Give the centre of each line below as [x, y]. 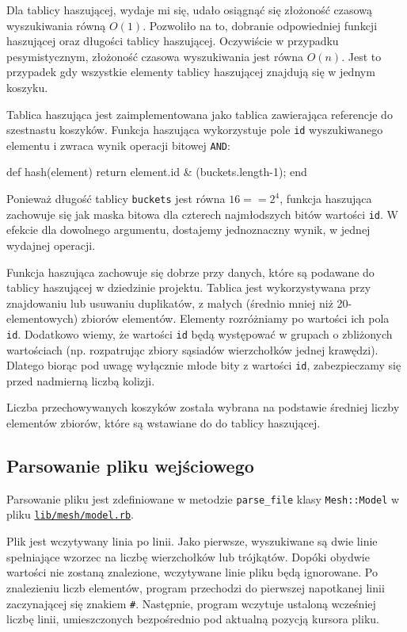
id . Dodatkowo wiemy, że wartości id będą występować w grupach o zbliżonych [200, 333]
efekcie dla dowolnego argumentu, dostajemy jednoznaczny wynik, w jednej [188, 230]
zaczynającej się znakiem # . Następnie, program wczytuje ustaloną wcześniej [191, 603]
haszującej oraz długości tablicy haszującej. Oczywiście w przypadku [173, 41]
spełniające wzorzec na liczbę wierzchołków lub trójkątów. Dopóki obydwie [188, 556]
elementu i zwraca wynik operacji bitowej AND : [118, 145]
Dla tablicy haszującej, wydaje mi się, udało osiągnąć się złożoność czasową [189, 10]
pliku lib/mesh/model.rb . [70, 514]
